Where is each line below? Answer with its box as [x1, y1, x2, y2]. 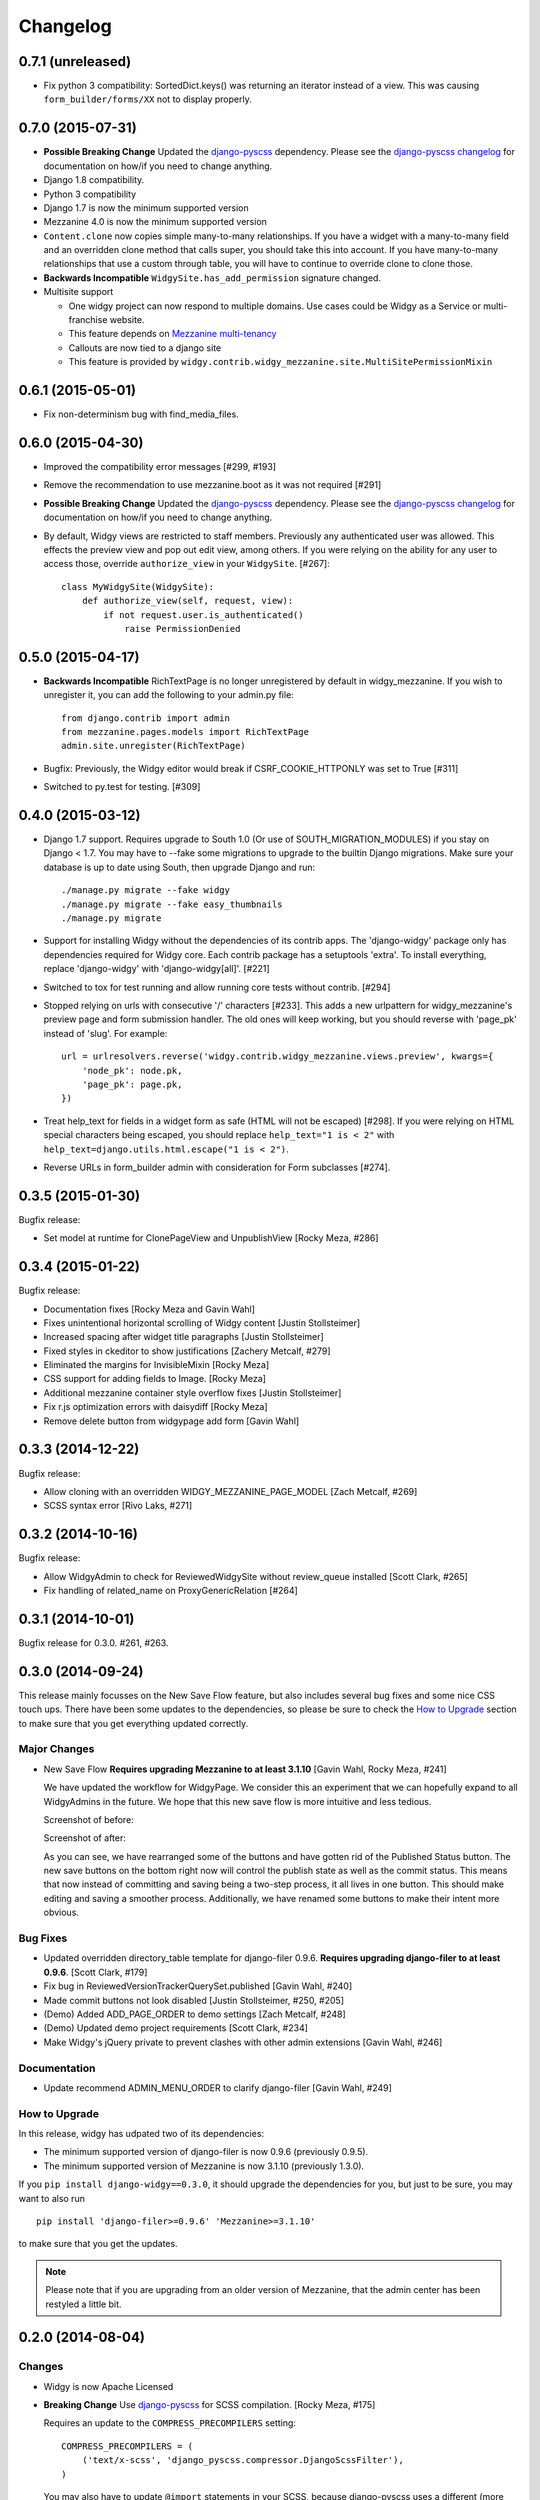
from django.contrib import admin [61, 712, 230, 724]
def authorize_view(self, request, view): [81, 595, 294, 607]
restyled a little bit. [45, 2298, 122, 2310]
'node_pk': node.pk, [81, 1065, 183, 1076]
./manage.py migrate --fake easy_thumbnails [61, 898, 284, 910]
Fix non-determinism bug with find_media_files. [43, 408, 239, 420]
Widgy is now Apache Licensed [43, 2380, 174, 2392]
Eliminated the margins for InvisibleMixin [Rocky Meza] [43, 1359, 270, 1371]
